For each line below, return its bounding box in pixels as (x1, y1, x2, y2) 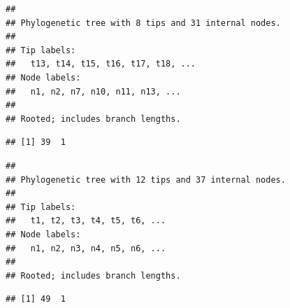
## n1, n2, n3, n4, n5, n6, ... (6, 243, 166, 253)
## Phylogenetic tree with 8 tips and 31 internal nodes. (6, 17, 281, 28)
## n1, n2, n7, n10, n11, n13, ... (6, 86, 181, 97)
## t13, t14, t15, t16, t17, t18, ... (6, 59, 196, 69)
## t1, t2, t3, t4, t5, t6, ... (6, 216, 166, 226)
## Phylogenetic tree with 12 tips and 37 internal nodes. (6, 174, 286, 185)
